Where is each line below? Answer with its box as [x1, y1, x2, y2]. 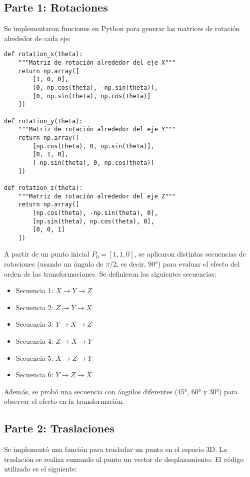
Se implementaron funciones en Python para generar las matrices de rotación [4, 23, 240, 34]
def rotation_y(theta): [4, 117, 83, 125]
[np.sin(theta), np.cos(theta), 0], [32, 217, 154, 225]
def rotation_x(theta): [4, 51, 83, 58]
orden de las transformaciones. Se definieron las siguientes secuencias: [4, 268, 216, 279]
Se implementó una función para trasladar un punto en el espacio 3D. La [4, 444, 227, 454]
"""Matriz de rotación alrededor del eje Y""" [18, 126, 176, 133]
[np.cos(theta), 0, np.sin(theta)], [32, 142, 154, 150]
